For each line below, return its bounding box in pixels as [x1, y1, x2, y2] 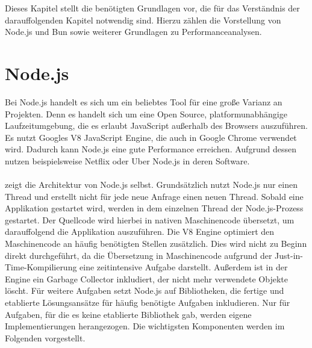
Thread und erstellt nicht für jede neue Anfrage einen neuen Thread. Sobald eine [5, 190, 304, 202]
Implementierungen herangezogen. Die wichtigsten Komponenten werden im [5, 320, 285, 332]
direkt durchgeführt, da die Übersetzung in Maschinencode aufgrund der [5, 249, 272, 261]
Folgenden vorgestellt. [5, 331, 86, 344]
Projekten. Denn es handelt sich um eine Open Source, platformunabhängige [5, 107, 287, 120]
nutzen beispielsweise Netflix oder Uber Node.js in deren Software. [5, 154, 250, 167]
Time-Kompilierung [5, 261, 77, 273]
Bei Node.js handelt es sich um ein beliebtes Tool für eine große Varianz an [5, 95, 282, 108]
